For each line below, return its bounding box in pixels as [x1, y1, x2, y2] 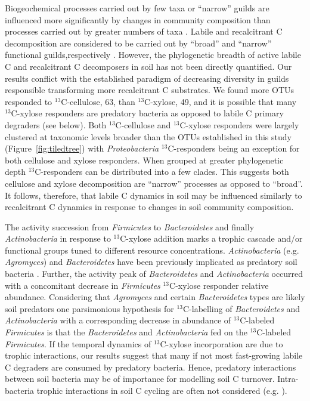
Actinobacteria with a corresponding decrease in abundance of [5, 314, 231, 326]
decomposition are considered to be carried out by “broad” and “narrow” [5, 36, 272, 49]
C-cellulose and [115, 118, 171, 131]
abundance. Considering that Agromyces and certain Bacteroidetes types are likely [5, 291, 305, 303]
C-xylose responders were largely [179, 118, 299, 131]
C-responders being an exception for [168, 142, 300, 155]
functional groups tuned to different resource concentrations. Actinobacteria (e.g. [5, 243, 299, 256]
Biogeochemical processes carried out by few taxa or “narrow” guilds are [5, 2, 269, 14]
